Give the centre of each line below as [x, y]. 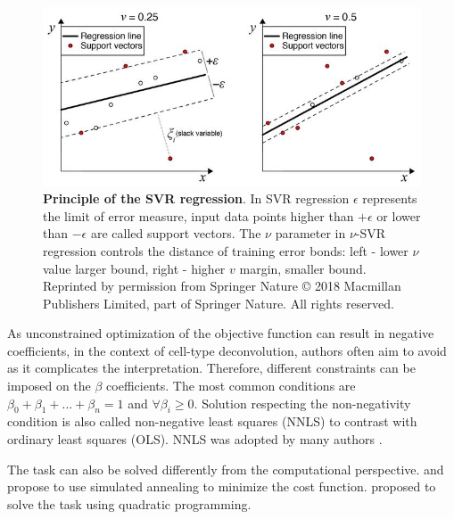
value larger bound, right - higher [134, 268]
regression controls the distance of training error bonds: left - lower [226, 250]
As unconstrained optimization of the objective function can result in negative [221, 333]
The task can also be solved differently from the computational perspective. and [226, 469]
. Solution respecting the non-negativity [302, 403]
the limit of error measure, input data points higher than [198, 215]
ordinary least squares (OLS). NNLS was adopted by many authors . [195, 439]
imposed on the [49, 386]
